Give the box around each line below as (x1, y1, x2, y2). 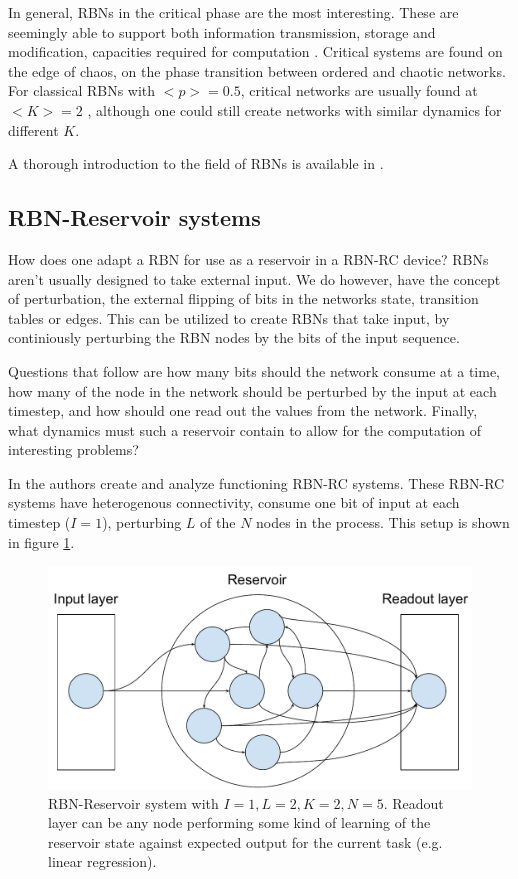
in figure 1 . (8, 531, 75, 552)
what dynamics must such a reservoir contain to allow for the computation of (8, 419, 481, 440)
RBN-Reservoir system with (48, 792, 219, 813)
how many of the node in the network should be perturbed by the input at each (8, 380, 497, 401)
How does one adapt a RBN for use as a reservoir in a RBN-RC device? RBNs (8, 248, 489, 269)
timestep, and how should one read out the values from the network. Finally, (8, 400, 478, 421)
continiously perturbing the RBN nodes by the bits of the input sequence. (8, 327, 460, 348)
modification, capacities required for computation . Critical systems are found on (8, 41, 503, 62)
